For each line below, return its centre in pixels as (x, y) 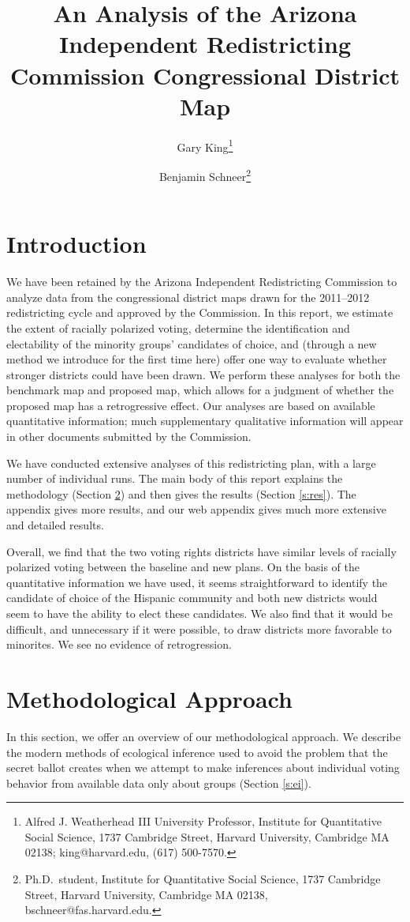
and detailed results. (55, 525)
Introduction (76, 244)
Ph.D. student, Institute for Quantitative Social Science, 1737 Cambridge (203, 879)
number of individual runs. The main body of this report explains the (175, 478)
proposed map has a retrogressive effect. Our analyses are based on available (191, 405)
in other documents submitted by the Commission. (129, 437)
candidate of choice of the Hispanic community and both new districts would (192, 598)
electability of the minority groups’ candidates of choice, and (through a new (192, 343)
